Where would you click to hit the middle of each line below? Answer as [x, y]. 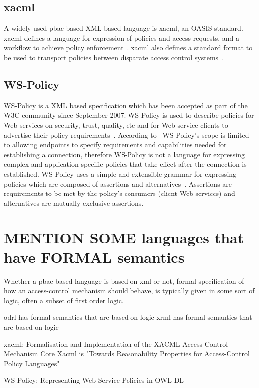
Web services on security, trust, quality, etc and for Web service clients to [116, 124]
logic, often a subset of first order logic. [64, 300]
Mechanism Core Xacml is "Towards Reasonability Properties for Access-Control [127, 353]
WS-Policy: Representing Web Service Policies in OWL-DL [94, 380]
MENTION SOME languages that [124, 237]
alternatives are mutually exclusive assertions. [74, 203]
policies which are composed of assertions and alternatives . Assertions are [118, 183]
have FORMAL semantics [94, 257]
